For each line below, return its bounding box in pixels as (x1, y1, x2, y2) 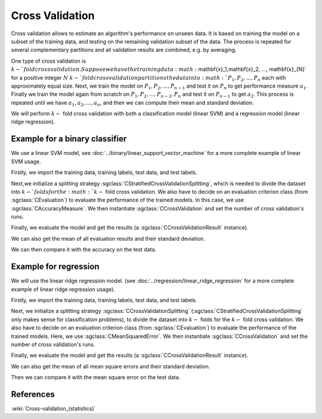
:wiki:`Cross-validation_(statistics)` (11, 405, 96, 412)
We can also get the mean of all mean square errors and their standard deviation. (11, 362, 210, 370)
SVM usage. (11, 158, 41, 165)
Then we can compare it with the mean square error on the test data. (11, 374, 181, 381)
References (11, 389, 55, 399)
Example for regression (11, 262, 100, 272)
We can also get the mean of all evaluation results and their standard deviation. (11, 235, 205, 242)
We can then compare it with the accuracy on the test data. (11, 246, 157, 253)
